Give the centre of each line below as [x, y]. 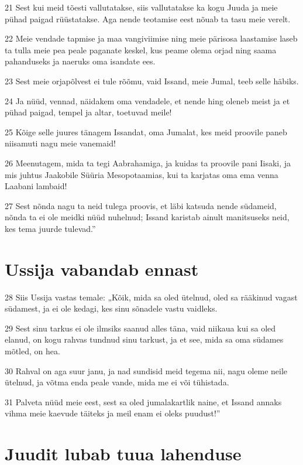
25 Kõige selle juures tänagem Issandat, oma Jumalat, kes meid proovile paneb [146, 131]
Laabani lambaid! [36, 186]
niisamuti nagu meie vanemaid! [60, 143]
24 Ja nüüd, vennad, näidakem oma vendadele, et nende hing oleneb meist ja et [147, 100]
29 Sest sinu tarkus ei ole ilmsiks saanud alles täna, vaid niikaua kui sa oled [140, 328]
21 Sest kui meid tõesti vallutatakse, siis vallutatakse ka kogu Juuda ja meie [141, 7]
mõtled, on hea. [32, 351]
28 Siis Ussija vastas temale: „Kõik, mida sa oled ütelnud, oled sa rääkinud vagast [151, 297]
